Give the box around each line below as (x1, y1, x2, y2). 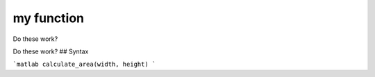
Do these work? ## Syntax (12, 47, 89, 55)
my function (12, 10, 85, 26)
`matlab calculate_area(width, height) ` (12, 60, 156, 69)
